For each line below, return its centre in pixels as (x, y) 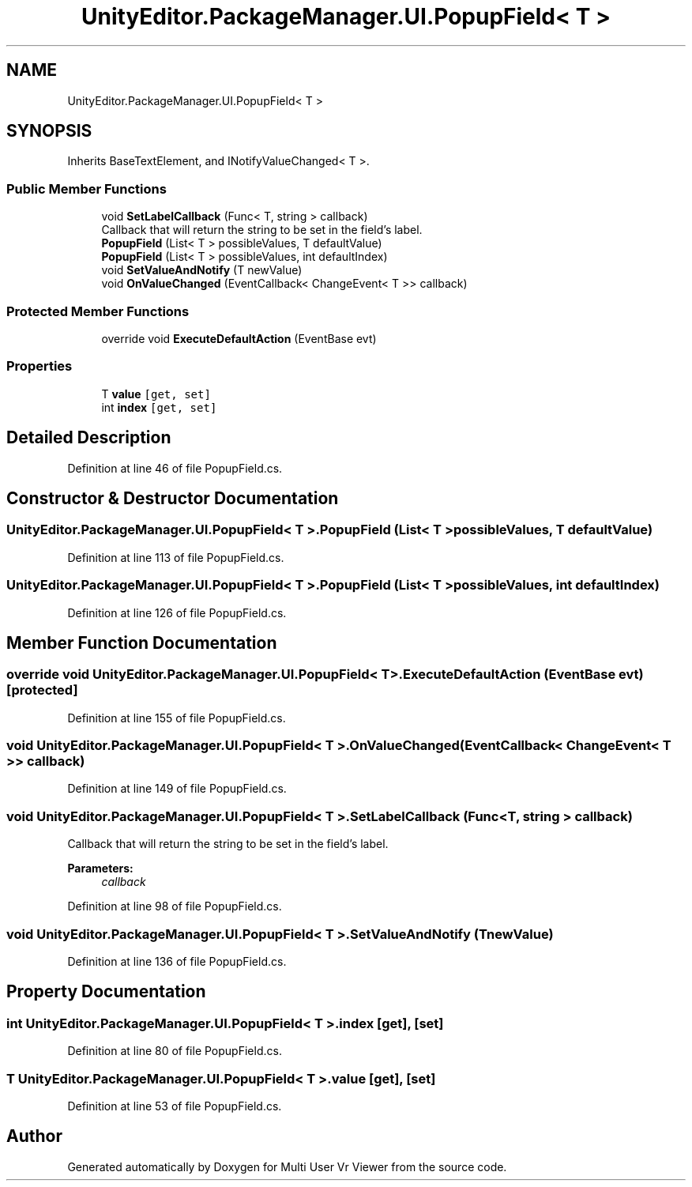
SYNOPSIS (49, 131)
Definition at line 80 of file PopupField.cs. (175, 1051)
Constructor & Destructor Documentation (173, 498)
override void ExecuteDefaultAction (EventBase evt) (239, 338)
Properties (39, 366)
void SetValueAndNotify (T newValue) (202, 270)
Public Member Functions (86, 188)
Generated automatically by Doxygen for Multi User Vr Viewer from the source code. (287, 1166)
